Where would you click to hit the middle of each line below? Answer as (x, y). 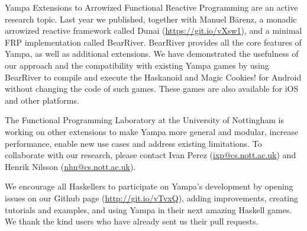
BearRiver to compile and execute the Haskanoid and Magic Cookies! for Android (153, 77)
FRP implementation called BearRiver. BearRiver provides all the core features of (153, 42)
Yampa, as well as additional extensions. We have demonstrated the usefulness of (152, 54)
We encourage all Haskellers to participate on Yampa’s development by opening (149, 186)
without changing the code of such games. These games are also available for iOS (152, 89)
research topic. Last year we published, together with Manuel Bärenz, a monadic (151, 19)
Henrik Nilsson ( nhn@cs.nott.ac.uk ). (70, 166)
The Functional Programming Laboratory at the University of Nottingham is (144, 120)
